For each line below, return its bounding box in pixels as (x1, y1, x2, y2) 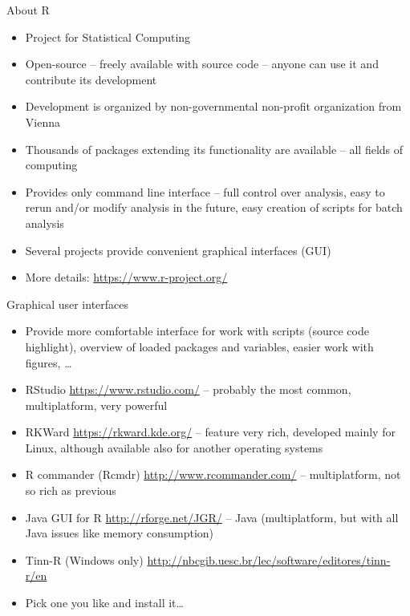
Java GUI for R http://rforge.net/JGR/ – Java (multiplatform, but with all (25, 509, 399, 525)
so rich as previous (25, 482, 116, 499)
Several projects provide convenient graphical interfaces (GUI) (25, 241, 331, 258)
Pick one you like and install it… (25, 594, 184, 611)
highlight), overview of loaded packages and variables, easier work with (25, 338, 374, 355)
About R (6, 2, 50, 18)
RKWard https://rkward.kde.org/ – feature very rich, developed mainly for (25, 423, 396, 440)
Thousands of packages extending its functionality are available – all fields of (25, 140, 404, 157)
